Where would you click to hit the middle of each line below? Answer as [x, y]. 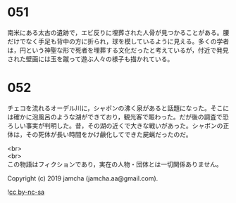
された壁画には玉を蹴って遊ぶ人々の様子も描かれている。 [91, 59]
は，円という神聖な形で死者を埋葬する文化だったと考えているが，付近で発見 [118, 50]
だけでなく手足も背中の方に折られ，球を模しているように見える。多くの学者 [118, 41]
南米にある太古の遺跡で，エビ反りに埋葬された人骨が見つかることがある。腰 [118, 32]
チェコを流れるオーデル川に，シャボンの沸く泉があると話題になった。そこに [118, 108]
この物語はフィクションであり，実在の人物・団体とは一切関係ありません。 [115, 164]
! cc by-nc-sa [26, 192]
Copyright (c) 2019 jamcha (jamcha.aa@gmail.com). [83, 178]
